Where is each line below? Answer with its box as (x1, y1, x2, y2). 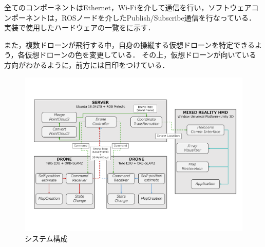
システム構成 (25, 233, 68, 243)
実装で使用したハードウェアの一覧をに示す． (4, 22, 155, 33)
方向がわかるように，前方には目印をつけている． (4, 59, 169, 70)
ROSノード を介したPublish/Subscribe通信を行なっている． (61, 12, 256, 23)
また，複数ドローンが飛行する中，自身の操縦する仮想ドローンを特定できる (4, 39, 255, 50)
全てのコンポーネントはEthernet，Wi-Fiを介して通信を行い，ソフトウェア (4, 2, 252, 12)
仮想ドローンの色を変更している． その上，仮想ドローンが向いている (25, 49, 257, 60)
